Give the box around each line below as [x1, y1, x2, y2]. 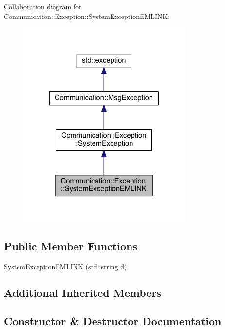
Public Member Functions [4, 238, 137, 253]
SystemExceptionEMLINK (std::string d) [4, 261, 127, 271]
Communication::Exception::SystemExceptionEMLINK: [4, 11, 170, 21]
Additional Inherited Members [4, 285, 161, 300]
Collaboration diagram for [4, 1, 82, 11]
